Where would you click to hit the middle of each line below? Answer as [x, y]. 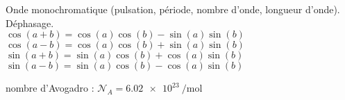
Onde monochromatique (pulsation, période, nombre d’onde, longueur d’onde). [173, 9]
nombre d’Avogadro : [50, 88]
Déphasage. [30, 23]
